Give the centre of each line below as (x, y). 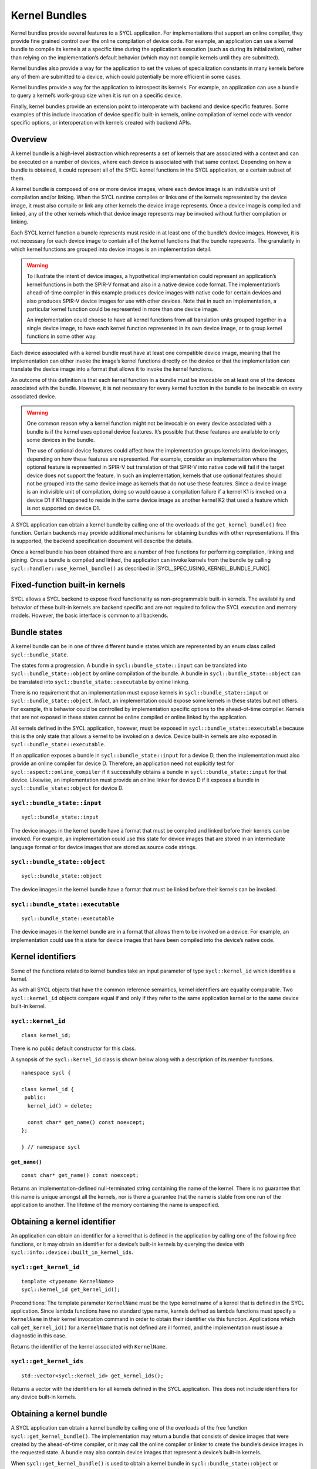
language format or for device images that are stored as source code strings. (104, 847)
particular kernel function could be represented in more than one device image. (123, 309)
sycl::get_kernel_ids (47, 1361)
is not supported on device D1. (63, 508)
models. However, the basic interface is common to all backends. (90, 616)
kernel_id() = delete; (60, 1106)
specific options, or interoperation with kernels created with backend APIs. (101, 123)
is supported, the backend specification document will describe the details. (102, 541)
